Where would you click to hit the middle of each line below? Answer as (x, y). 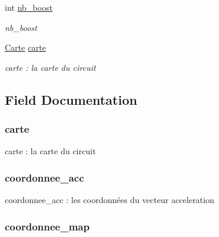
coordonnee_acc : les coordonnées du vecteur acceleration (109, 200)
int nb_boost (29, 7)
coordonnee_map (47, 226)
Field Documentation (71, 99)
